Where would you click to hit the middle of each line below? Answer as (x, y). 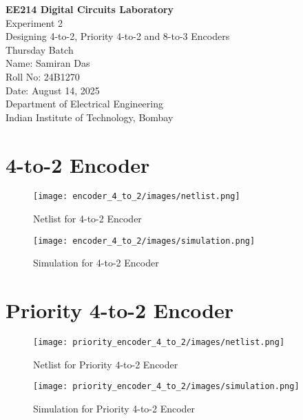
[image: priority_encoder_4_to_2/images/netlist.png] (159, 343)
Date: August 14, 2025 (53, 90)
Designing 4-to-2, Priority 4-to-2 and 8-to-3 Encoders (118, 36)
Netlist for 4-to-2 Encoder (87, 219)
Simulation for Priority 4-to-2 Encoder (114, 408)
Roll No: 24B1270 (43, 76)
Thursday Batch (40, 49)
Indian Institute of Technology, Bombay (90, 117)
